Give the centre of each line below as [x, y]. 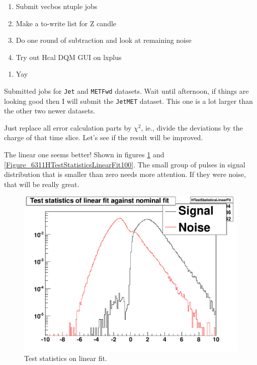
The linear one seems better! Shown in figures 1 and [84, 155]
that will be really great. [42, 184]
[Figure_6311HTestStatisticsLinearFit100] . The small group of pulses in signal [125, 164]
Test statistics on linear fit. [66, 358]
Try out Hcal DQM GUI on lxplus [69, 57]
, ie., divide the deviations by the [192, 127]
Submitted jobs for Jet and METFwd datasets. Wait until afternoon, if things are [126, 90]
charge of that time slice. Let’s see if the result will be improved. [104, 137]
